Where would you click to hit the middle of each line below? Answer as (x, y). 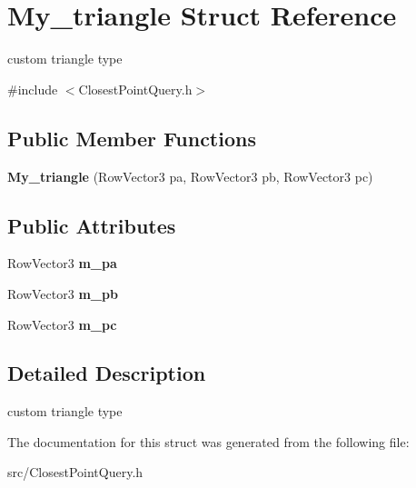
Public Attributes (92, 225)
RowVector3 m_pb (63, 293)
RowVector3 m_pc (62, 324)
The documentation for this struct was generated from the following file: (208, 441)
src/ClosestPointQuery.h (75, 472)
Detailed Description (107, 373)
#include (33, 89)
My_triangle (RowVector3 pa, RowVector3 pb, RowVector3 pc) (190, 176)
